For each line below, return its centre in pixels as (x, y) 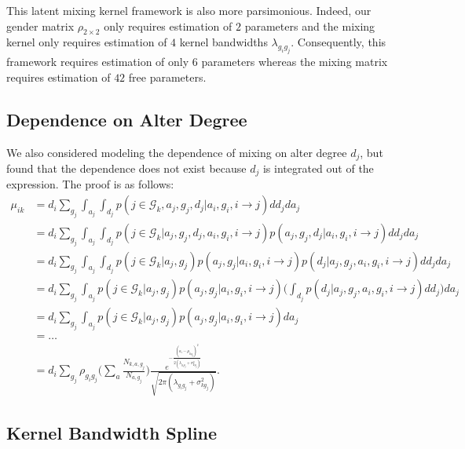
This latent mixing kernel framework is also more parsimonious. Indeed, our (189, 10)
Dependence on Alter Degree (127, 119)
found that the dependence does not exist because (126, 168)
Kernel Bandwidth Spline (112, 433)
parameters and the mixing (310, 26)
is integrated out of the (318, 168)
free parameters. (167, 77)
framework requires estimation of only (98, 62)
